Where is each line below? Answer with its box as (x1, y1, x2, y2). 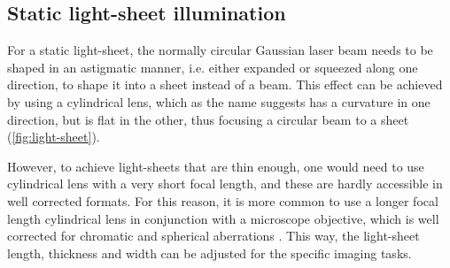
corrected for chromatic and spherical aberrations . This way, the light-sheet (7, 226, 420, 245)
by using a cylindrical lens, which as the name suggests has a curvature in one (7, 92, 431, 111)
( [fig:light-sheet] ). (7, 127, 100, 146)
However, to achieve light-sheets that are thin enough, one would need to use (7, 157, 424, 175)
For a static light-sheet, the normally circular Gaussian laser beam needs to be (7, 41, 433, 59)
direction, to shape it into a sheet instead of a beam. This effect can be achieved (7, 75, 443, 94)
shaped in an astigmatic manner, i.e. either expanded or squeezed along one (7, 57, 418, 76)
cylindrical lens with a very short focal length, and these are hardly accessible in (7, 174, 443, 193)
